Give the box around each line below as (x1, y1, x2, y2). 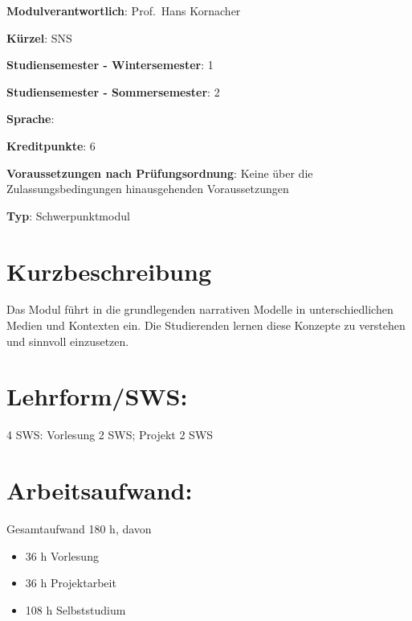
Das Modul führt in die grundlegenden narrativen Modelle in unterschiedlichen (6, 301, 394, 318)
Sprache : (6, 110, 55, 127)
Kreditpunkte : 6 (6, 137, 96, 154)
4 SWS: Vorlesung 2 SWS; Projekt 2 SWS (6, 426, 214, 443)
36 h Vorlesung (25, 547, 99, 564)
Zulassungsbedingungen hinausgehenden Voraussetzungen (6, 180, 289, 197)
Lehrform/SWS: (6, 380, 188, 413)
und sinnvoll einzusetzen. (6, 332, 129, 349)
